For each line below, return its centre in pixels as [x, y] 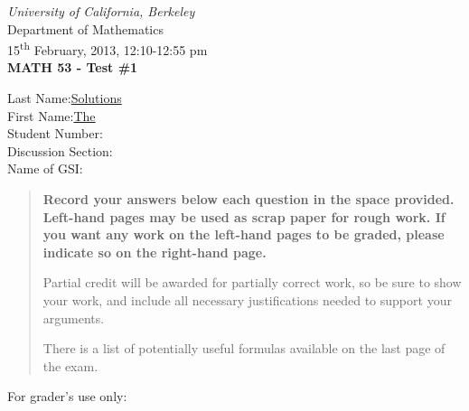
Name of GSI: [45, 168]
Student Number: [55, 133]
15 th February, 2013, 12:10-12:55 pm [108, 48]
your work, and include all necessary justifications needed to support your [247, 299]
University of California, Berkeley [101, 11]
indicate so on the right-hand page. [155, 252]
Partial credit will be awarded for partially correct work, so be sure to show [252, 282]
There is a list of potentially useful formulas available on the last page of [244, 348]
